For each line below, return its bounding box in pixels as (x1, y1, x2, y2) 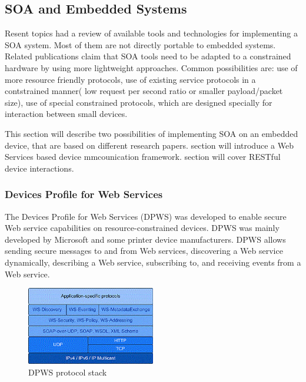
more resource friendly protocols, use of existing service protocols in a (5, 73, 256, 85)
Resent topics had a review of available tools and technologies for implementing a (5, 27, 298, 39)
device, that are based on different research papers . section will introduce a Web (5, 139, 294, 151)
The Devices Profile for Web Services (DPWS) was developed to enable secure (5, 210, 287, 222)
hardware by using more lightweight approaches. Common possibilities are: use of (5, 61, 298, 73)
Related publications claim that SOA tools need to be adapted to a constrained (5, 50, 291, 62)
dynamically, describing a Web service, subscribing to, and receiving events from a (5, 256, 301, 268)
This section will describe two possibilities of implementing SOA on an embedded (5, 127, 298, 139)
